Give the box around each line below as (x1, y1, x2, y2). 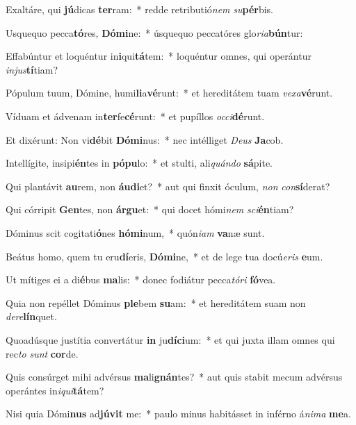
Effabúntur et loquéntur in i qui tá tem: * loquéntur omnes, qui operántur (6, 49, 311, 63)
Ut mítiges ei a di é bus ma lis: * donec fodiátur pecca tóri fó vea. (6, 272, 276, 287)
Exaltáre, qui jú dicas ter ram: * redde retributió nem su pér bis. (6, 2, 273, 16)
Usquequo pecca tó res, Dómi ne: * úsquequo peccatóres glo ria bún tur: (6, 25, 303, 40)
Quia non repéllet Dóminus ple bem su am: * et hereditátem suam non (6, 295, 306, 310)
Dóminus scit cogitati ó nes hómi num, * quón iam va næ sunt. (6, 225, 265, 240)
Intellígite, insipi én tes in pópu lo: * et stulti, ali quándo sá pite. (6, 156, 273, 170)
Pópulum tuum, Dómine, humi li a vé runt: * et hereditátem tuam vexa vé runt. (6, 85, 333, 100)
